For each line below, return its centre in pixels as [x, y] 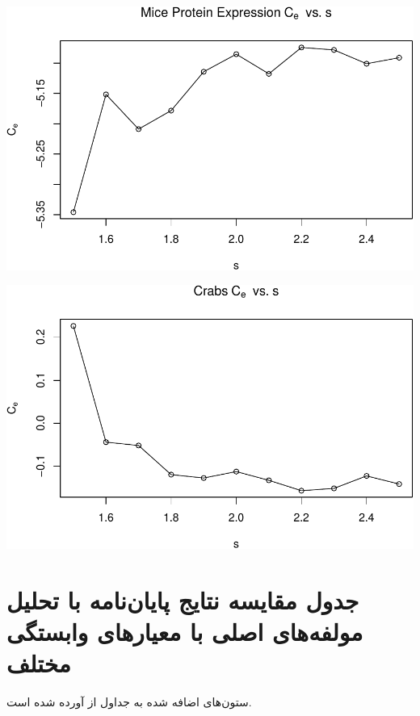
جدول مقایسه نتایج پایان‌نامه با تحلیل [183, 599]
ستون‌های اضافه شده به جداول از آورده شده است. [129, 702]
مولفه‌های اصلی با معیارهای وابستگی [185, 632]
